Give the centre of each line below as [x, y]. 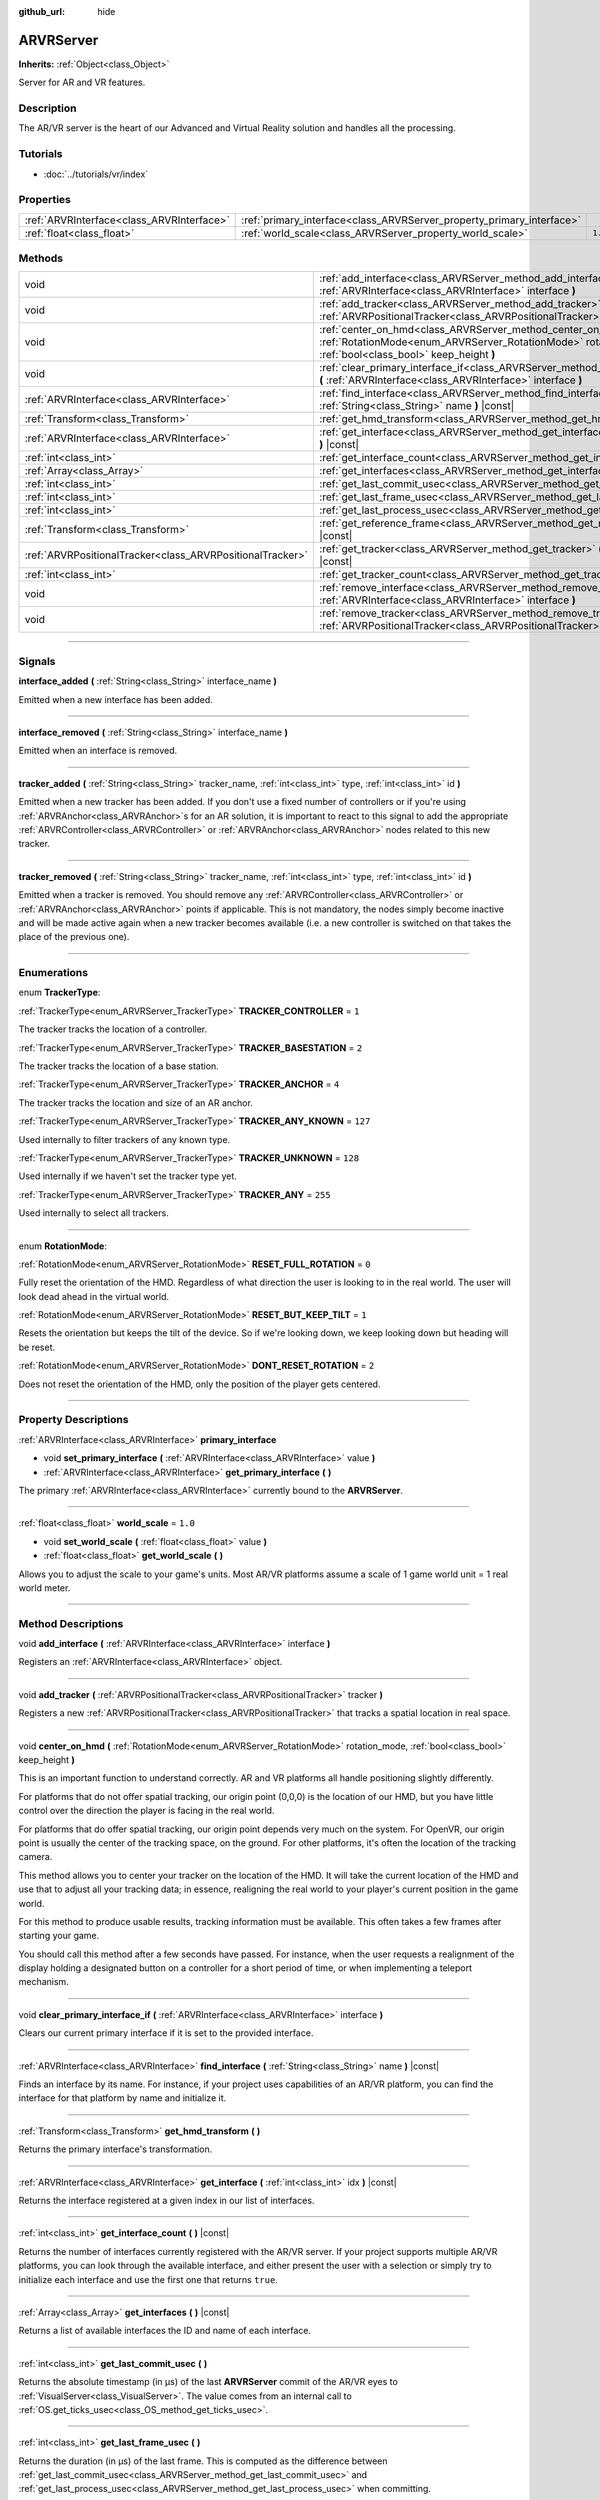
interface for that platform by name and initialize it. [122, 2098]
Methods [41, 258]
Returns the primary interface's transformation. [115, 2149]
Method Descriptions [71, 1623]
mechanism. [43, 1982]
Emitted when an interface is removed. [98, 751]
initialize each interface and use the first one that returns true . [148, 2279]
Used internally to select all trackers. [93, 1213]
